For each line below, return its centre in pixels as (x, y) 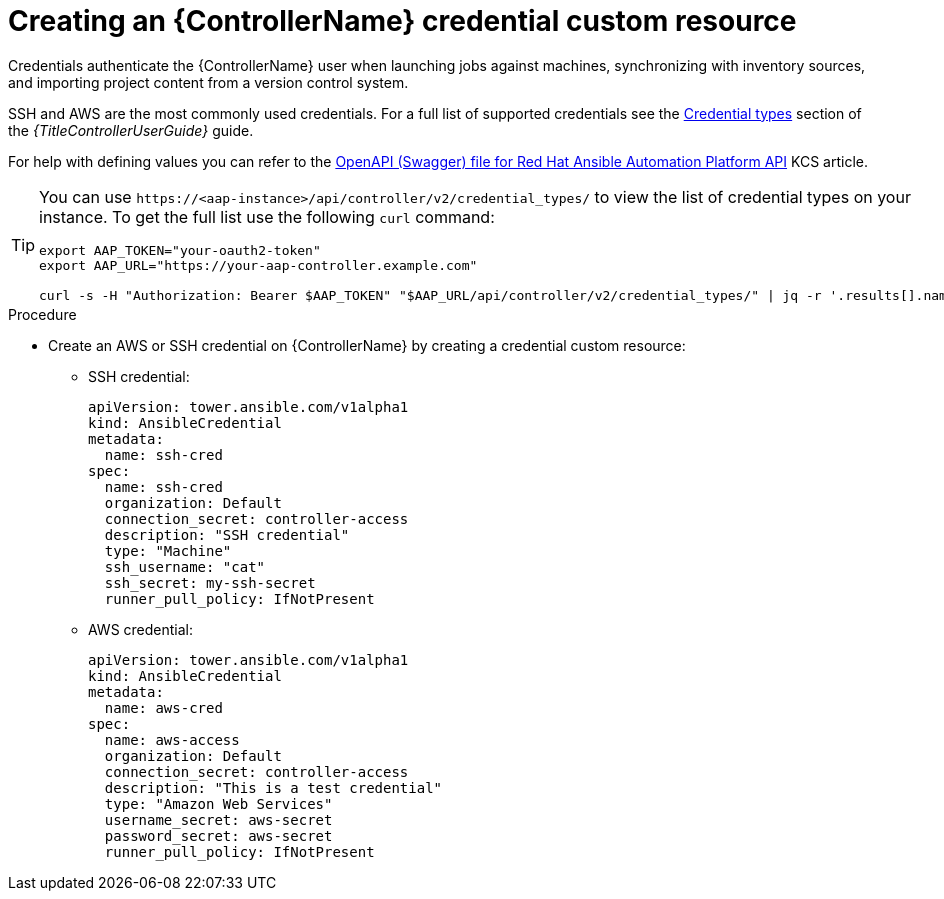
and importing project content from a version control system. (208, 82)
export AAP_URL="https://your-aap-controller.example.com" (258, 265)
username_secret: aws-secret (218, 819)
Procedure (42, 314)
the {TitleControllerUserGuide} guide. (131, 130)
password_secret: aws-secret (218, 835)
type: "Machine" (168, 550)
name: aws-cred (163, 707)
